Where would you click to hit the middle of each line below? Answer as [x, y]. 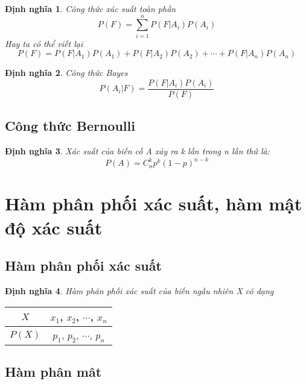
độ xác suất [54, 227]
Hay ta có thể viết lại [44, 43]
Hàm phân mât [53, 372]
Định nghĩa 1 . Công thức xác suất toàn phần [91, 8]
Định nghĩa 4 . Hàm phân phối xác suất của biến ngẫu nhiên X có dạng [139, 291]
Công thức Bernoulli [70, 126]
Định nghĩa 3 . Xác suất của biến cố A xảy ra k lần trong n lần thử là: [137, 151]
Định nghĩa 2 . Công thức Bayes [66, 73]
